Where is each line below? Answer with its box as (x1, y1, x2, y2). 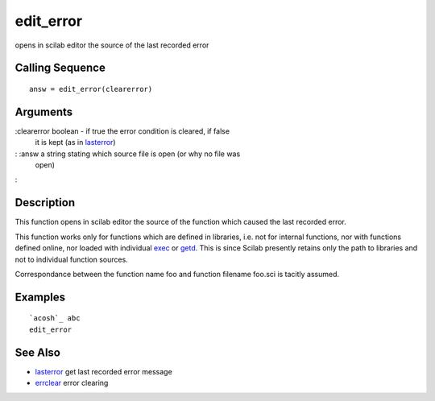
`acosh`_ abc (29, 314, 81, 323)
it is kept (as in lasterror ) (35, 138, 116, 147)
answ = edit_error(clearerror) (29, 85, 153, 93)
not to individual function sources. (14, 254, 128, 264)
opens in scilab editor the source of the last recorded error (14, 40, 209, 50)
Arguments (14, 105, 73, 118)
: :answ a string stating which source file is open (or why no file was (14, 149, 241, 159)
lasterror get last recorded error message (35, 366, 172, 376)
